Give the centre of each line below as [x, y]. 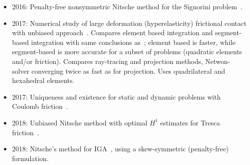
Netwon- [218, 61]
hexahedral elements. [43, 80]
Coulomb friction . [40, 106]
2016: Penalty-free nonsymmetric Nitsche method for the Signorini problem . [127, 6]
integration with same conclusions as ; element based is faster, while [133, 42]
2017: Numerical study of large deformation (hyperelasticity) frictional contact [129, 23]
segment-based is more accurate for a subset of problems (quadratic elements [127, 52]
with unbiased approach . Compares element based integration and [112, 32]
